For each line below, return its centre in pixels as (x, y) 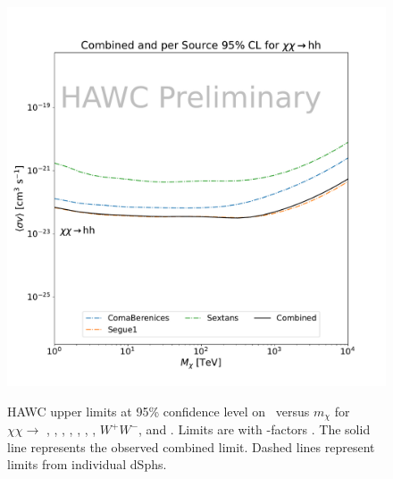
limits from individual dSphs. (87, 464)
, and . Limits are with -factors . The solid (255, 429)
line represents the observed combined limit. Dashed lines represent (191, 446)
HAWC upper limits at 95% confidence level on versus (159, 411)
